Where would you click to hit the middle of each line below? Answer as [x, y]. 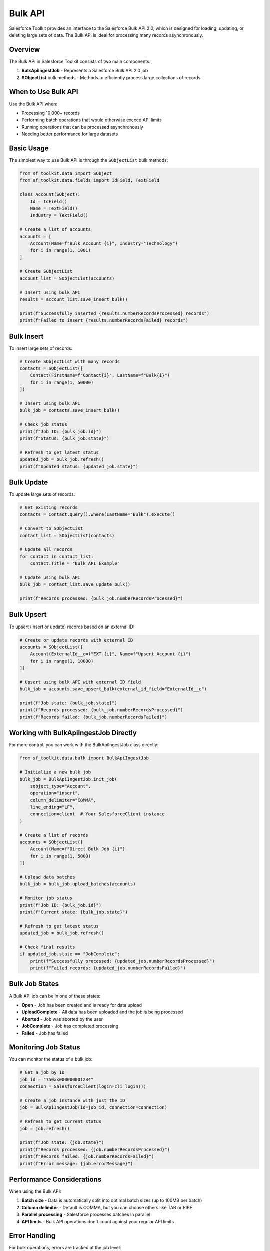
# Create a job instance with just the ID [72, 1100]
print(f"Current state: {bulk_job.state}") [74, 912]
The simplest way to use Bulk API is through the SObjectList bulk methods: [89, 160]
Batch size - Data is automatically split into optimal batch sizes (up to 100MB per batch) [112, 1200]
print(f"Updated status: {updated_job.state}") [79, 466]
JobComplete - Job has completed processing [70, 1026]
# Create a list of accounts [55, 229]
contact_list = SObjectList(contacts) [67, 536]
